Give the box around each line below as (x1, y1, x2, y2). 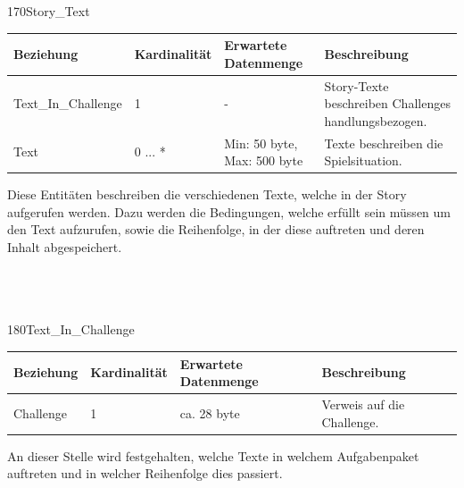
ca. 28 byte (179, 403, 240, 422)
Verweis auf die (321, 394, 405, 413)
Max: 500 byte (224, 151, 303, 170)
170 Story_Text (7, 2, 90, 20)
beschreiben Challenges (324, 94, 451, 113)
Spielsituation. (324, 151, 402, 170)
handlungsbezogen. (324, 111, 427, 130)
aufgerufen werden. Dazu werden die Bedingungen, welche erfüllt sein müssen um (7, 202, 451, 221)
